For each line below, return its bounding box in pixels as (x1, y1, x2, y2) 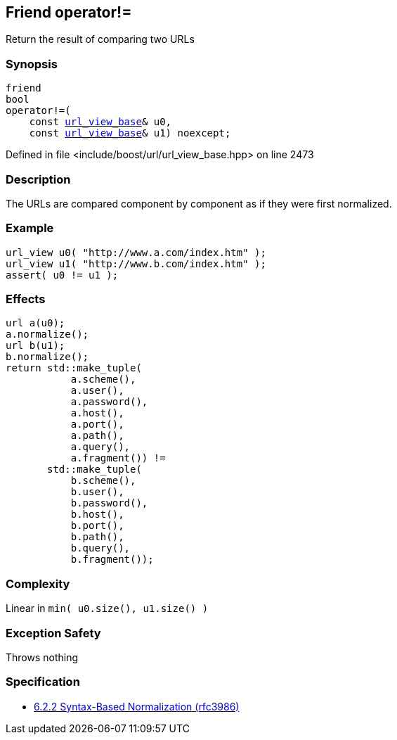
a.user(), (70, 385, 124, 397)
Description (6, 172, 71, 186)
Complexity (6, 576, 70, 591)
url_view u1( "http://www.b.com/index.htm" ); (6, 257, 266, 269)
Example (6, 221, 54, 236)
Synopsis (6, 56, 58, 71)
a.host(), (70, 407, 124, 419)
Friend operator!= (6, 4, 132, 21)
